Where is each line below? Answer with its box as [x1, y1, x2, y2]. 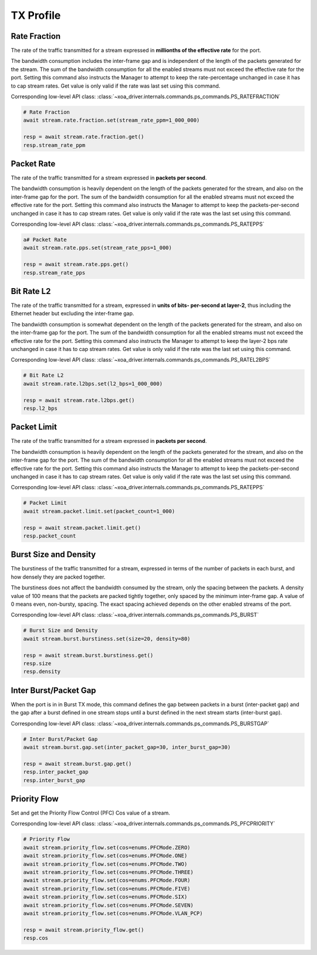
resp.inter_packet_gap [23, 769, 89, 776]
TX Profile [11, 9, 61, 22]
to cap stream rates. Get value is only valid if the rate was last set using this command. [11, 82, 221, 89]
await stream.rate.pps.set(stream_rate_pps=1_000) [23, 245, 173, 251]
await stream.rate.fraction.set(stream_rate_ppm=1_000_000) [23, 117, 200, 123]
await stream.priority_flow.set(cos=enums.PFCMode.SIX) [23, 894, 188, 900]
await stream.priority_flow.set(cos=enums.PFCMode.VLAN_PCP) [23, 910, 203, 917]
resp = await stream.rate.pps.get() [23, 261, 129, 268]
